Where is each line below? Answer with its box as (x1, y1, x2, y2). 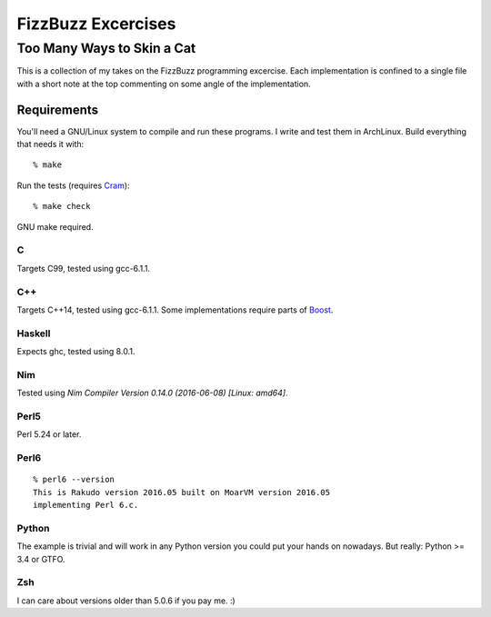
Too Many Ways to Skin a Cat (16, 40, 196, 56)
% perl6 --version (33, 474, 115, 485)
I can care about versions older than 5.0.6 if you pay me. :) (16, 595, 235, 606)
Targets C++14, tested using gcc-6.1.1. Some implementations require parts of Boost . (16, 304, 334, 315)
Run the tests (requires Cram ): (16, 180, 131, 191)
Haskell (16, 327, 51, 340)
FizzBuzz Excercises (16, 14, 176, 34)
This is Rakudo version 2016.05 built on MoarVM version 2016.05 (33, 487, 331, 497)
